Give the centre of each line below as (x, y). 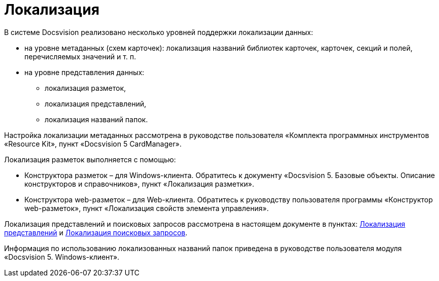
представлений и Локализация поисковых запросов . (96, 232)
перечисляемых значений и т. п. (80, 56)
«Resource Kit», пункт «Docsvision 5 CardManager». (93, 144)
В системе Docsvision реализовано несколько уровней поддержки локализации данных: (159, 32)
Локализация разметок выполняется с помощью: (90, 159)
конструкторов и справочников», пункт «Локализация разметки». (139, 184)
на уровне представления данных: (85, 72)
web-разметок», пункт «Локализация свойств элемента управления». (147, 208)
